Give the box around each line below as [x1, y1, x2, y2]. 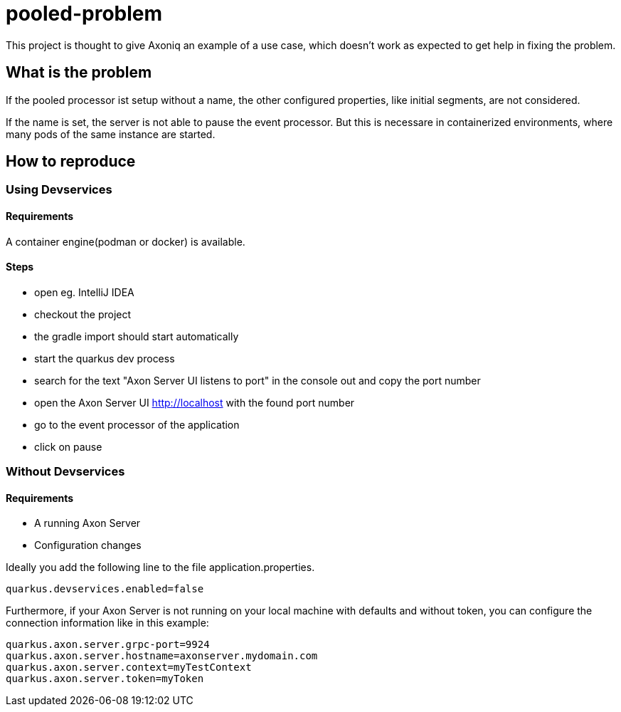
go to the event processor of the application [34, 418, 240, 431]
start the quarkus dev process [34, 352, 175, 365]
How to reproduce [6, 152, 136, 171]
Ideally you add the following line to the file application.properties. [6, 561, 315, 574]
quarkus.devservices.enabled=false [6, 583, 204, 595]
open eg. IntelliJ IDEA [34, 286, 134, 298]
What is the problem [6, 63, 152, 82]
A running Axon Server [34, 517, 141, 530]
